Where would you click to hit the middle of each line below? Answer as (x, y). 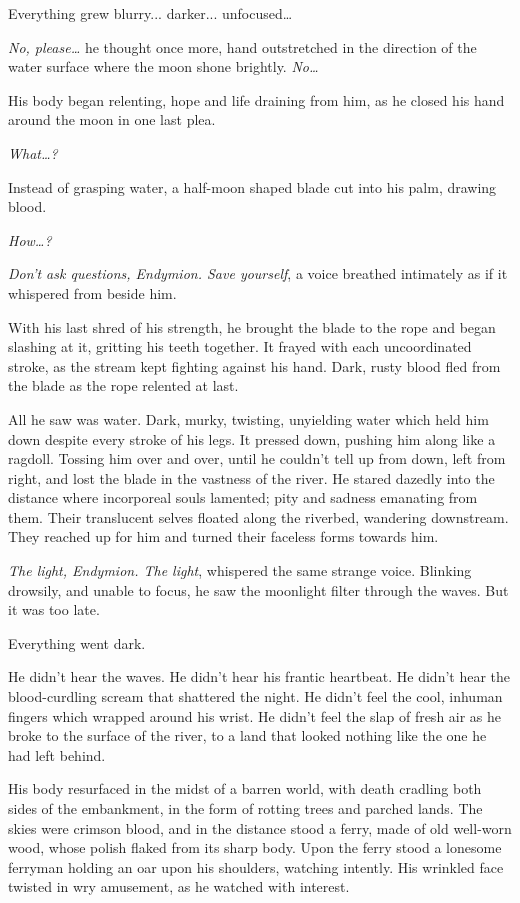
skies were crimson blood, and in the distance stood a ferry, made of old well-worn (260, 827)
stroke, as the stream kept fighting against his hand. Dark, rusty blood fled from (254, 365)
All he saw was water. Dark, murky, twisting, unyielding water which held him (248, 418)
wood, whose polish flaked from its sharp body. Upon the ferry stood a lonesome (255, 847)
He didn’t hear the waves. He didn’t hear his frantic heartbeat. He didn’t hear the (259, 676)
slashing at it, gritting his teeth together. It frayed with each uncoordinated (240, 346)
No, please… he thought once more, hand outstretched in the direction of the (242, 46)
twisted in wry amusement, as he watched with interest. (179, 886)
